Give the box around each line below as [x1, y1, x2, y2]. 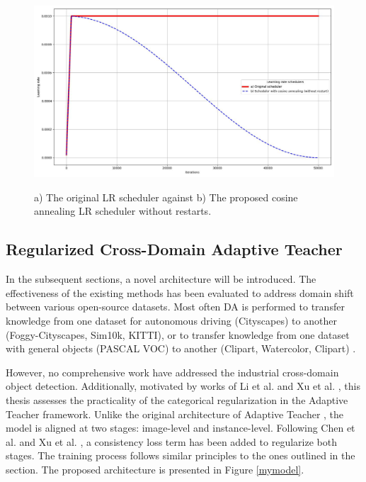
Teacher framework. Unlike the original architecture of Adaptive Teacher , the [6, 406, 344, 421]
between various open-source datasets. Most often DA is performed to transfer [6, 299, 345, 314]
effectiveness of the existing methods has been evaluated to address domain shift [6, 285, 354, 300]
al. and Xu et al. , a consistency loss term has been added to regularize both [6, 434, 337, 449]
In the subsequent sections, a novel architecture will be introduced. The [6, 271, 316, 286]
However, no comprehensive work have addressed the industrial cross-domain [6, 364, 339, 379]
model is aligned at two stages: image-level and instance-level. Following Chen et [6, 420, 355, 435]
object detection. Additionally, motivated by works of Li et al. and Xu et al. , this [6, 379, 360, 393]
